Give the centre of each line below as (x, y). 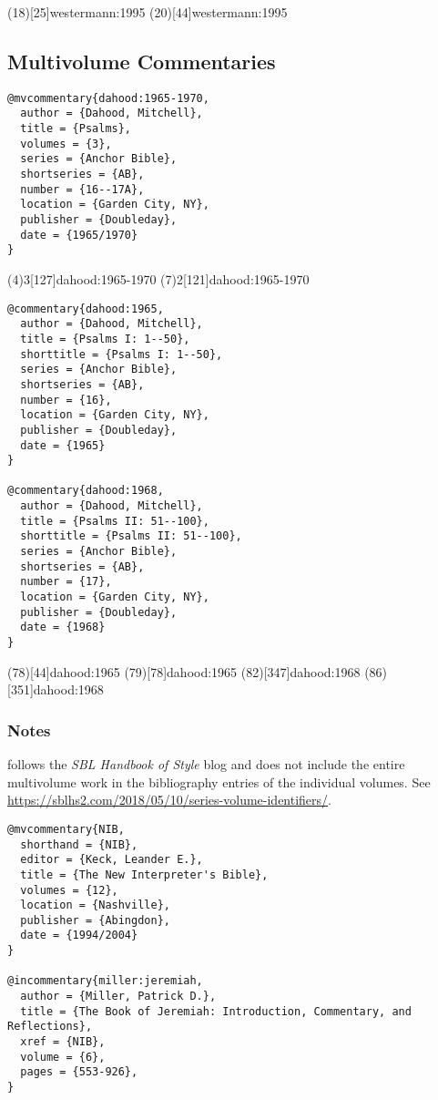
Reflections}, (50, 1027)
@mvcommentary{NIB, (66, 829)
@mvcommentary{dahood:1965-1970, (108, 98)
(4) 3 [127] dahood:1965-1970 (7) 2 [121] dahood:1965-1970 (158, 279)
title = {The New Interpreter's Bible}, (144, 874)
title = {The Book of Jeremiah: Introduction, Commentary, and (216, 1011)
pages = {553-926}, (79, 1072)
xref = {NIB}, (63, 1042)
